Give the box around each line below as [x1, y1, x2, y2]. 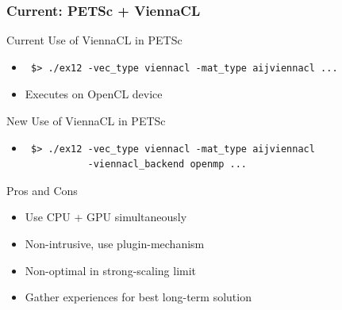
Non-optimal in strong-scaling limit [25, 262, 197, 278]
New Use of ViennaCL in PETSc [6, 113, 166, 128]
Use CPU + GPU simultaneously [25, 209, 187, 225]
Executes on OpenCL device [25, 86, 163, 102]
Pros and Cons [6, 182, 78, 198]
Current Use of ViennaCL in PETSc [6, 32, 183, 48]
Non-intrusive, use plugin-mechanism [25, 235, 205, 251]
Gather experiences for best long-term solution [25, 289, 252, 305]
